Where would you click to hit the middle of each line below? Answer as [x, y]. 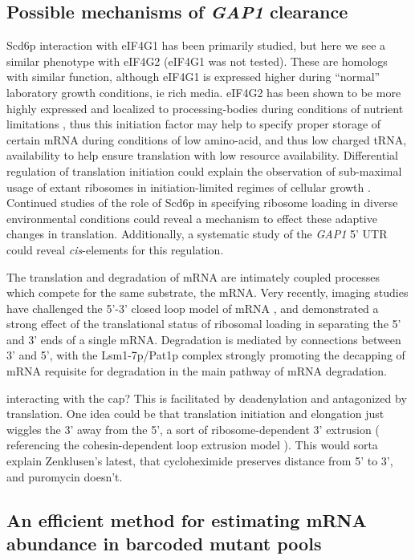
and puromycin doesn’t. [65, 476]
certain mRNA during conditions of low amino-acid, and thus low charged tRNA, [207, 139]
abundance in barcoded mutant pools [164, 544]
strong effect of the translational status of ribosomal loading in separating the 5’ [204, 324]
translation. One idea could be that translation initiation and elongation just [195, 414]
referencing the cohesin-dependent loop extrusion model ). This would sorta [192, 445]
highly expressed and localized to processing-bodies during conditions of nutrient [205, 108]
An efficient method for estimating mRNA [187, 519]
